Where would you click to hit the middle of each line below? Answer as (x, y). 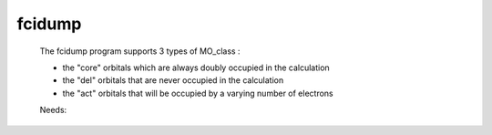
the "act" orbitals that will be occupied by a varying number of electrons (198, 93)
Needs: (53, 110)
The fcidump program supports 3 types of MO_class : (140, 51)
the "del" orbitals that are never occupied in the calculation (173, 80)
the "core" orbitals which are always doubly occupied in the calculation (196, 67)
